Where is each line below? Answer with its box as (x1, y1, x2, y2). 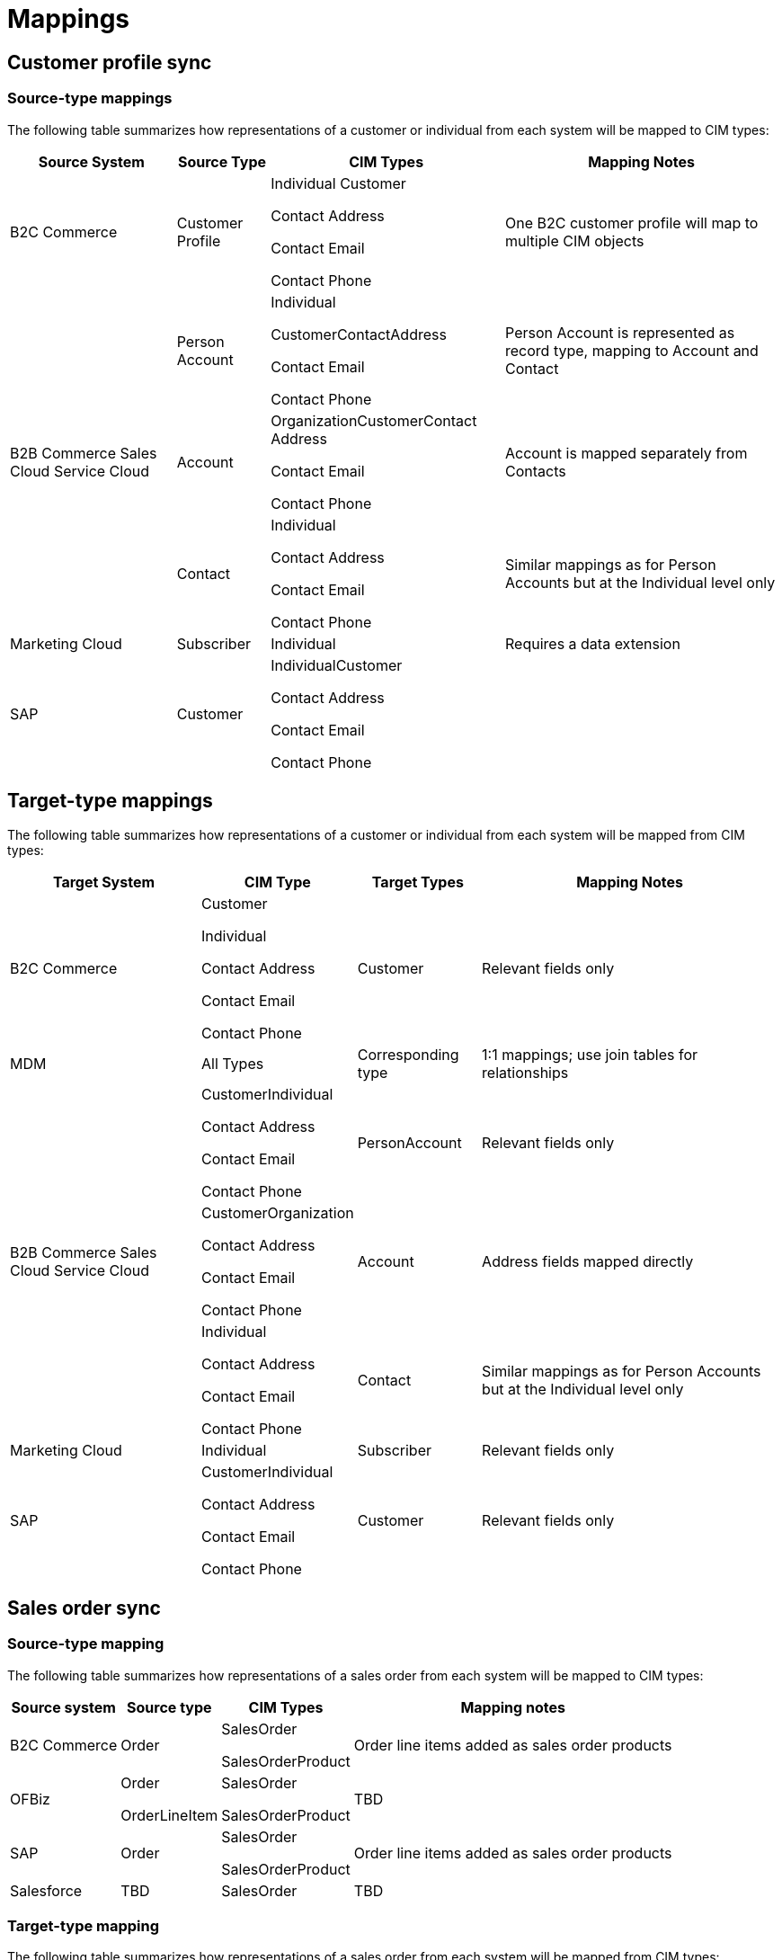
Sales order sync (7, 1596, 161, 1619)
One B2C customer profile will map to (505, 213, 759, 232)
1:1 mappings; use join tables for (482, 1046, 698, 1065)
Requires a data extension (505, 634, 680, 653)
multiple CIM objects (505, 231, 644, 250)
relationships (482, 1064, 569, 1082)
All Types (200, 1055, 264, 1074)
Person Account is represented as (505, 323, 735, 342)
